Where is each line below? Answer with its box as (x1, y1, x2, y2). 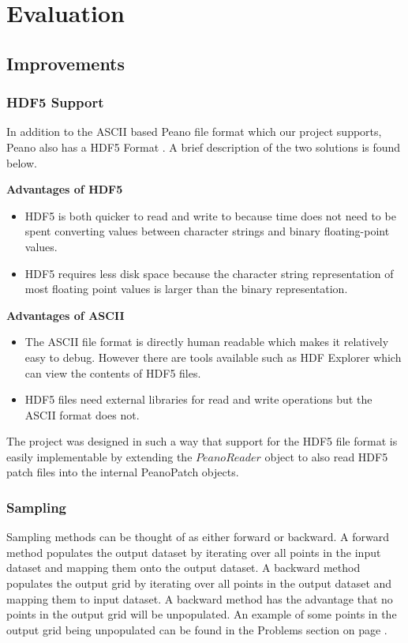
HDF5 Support (6, 92, 104, 112)
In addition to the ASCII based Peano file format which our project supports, (6, 123, 382, 140)
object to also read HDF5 (264, 448, 388, 464)
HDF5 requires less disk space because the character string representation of (24, 265, 394, 281)
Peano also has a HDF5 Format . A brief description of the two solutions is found (6, 138, 401, 155)
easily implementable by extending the (6, 448, 193, 464)
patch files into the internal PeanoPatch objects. (6, 464, 239, 480)
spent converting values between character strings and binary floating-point (24, 223, 390, 239)
